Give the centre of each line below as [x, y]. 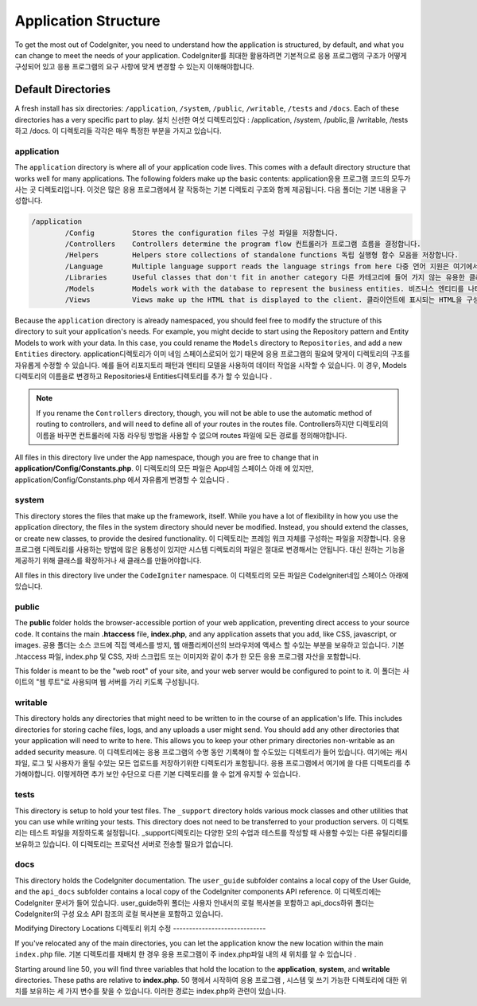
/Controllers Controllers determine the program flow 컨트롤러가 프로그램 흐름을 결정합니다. [243, 244]
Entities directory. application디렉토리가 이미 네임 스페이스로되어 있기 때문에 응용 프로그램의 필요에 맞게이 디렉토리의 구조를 [212, 354]
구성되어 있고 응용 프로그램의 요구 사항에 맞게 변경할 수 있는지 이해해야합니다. [134, 67]
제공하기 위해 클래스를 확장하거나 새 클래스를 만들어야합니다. [108, 561]
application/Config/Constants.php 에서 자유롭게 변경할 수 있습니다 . [122, 480]
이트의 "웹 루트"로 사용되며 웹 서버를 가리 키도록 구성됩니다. [107, 682]
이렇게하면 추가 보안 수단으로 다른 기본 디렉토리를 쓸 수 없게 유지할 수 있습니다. [179, 774]
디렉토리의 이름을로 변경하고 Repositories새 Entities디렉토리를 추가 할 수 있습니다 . [143, 376]
